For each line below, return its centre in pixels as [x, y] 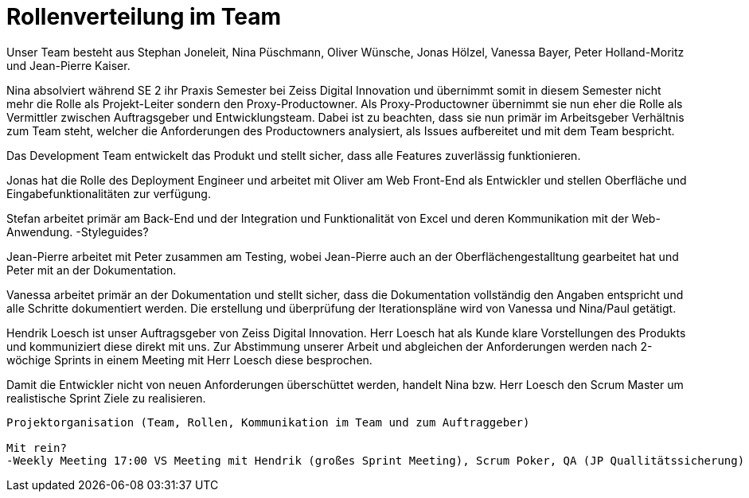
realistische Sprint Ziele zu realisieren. [106, 398]
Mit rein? [37, 447]
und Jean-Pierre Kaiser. [68, 65]
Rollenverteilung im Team [144, 17]
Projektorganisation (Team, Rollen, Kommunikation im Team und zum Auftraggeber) [268, 422]
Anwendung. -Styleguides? [78, 231]
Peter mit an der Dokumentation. [92, 270]
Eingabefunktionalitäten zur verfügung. [109, 193]
